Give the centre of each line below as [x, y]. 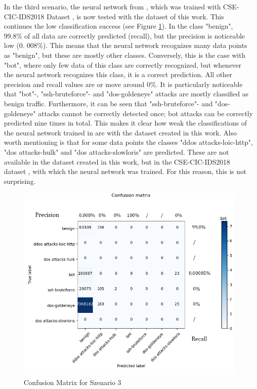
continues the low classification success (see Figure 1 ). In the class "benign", [119, 26]
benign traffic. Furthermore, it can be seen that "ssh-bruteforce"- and [108, 103]
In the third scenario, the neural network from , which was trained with [112, 6]
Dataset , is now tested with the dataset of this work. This [135, 16]
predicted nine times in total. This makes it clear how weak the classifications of [126, 123]
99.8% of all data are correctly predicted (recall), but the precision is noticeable [125, 35]
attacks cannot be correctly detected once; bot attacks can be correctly [146, 113]
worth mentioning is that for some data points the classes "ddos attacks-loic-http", [128, 142]
